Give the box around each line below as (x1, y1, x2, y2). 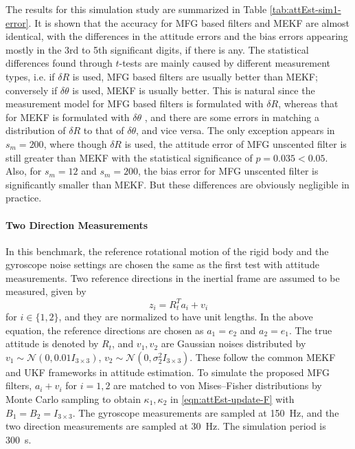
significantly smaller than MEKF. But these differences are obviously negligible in (5, 177, 350, 191)
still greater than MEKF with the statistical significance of (5, 150, 253, 164)
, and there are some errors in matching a (144, 109, 320, 124)
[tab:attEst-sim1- (269, 2, 341, 16)
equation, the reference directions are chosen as (5, 322, 204, 337)
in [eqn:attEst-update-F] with (170, 392, 295, 406)
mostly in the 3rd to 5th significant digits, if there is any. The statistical (5, 42, 309, 56)
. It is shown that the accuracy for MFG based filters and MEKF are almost (28, 15, 350, 30)
